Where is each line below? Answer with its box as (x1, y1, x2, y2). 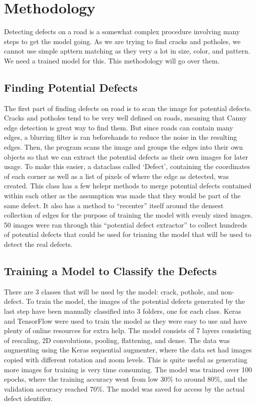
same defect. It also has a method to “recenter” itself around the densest (4, 200, 224, 210)
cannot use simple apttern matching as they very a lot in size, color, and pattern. (4, 46, 250, 56)
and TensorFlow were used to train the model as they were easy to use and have (4, 315, 247, 326)
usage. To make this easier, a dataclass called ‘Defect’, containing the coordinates (4, 161, 251, 172)
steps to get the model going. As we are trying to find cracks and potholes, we (4, 36, 241, 46)
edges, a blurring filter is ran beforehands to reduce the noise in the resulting (4, 132, 237, 142)
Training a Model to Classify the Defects (4, 263, 217, 278)
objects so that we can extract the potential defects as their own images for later (4, 151, 248, 162)
